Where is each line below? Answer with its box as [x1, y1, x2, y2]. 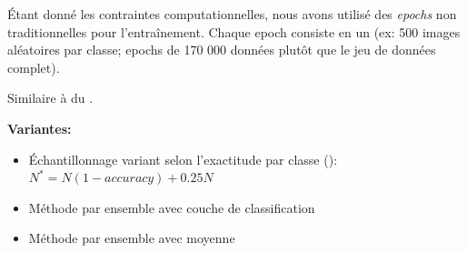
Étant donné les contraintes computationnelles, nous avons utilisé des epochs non [7, 5, 457, 23]
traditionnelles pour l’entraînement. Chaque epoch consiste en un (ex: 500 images [7, 22, 461, 41]
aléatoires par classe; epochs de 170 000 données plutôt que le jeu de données [7, 40, 436, 59]
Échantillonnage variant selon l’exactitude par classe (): [28, 149, 338, 168]
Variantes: [7, 118, 72, 137]
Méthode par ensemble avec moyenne [28, 228, 235, 248]
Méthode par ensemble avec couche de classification [28, 197, 315, 217]
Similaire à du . [7, 88, 94, 107]
